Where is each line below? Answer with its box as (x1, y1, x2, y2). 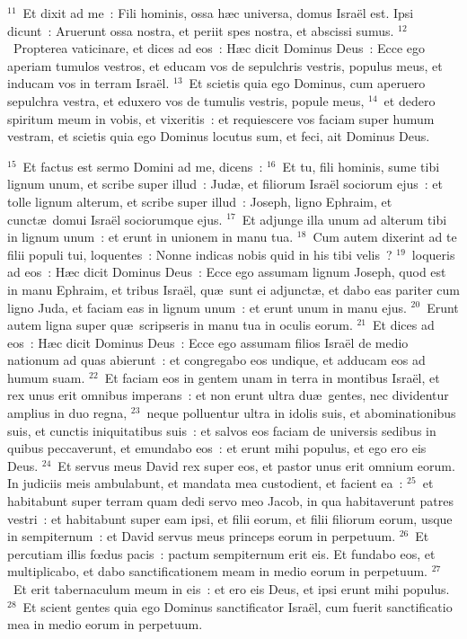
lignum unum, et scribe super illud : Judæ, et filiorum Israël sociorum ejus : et (7, 174, 443, 193)
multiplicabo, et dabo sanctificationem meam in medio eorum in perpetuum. (7, 562, 428, 581)
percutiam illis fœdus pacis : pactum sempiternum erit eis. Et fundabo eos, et (7, 544, 436, 563)
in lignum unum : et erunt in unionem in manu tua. (7, 227, 294, 246)
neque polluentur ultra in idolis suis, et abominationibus (146, 404, 456, 422)
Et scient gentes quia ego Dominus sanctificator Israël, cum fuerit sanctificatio (22, 597, 453, 616)
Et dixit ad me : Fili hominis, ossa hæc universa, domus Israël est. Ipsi (22, 4, 414, 22)
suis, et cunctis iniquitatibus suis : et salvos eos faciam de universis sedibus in (7, 421, 436, 439)
